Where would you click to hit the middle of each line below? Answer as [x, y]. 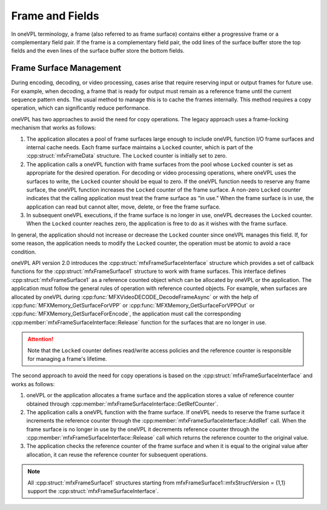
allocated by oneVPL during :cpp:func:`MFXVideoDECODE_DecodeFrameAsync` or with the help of [135, 297]
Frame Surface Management [66, 68]
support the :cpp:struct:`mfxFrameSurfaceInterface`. [93, 491]
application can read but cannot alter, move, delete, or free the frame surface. [124, 207]
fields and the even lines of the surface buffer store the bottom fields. [98, 51]
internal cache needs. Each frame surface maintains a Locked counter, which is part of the [140, 147]
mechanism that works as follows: [54, 128]
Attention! [41, 339]
